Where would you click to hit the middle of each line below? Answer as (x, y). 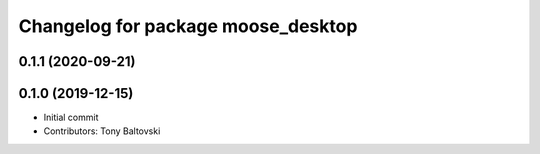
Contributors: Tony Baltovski (102, 131)
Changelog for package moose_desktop (188, 26)
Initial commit (71, 117)
